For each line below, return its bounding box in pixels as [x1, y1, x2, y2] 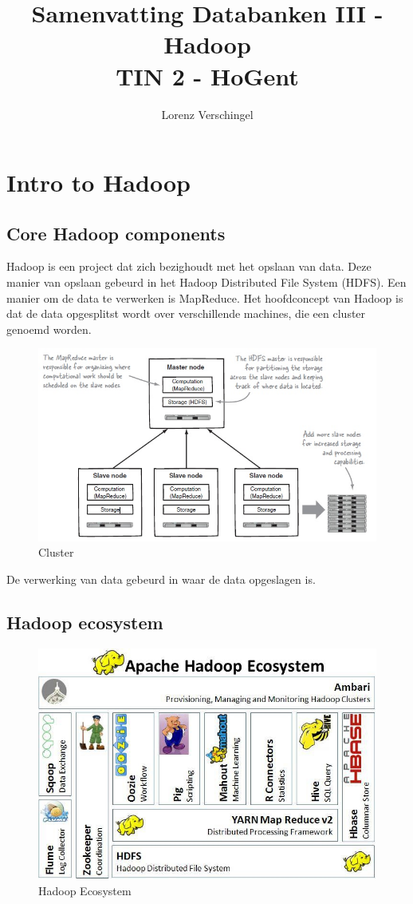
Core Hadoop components [6, 220, 226, 245]
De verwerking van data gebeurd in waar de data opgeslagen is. [6, 570, 316, 587]
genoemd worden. [6, 320, 92, 337]
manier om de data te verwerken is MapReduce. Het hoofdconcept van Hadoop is [6, 289, 403, 306]
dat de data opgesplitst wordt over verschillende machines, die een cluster [6, 305, 366, 322]
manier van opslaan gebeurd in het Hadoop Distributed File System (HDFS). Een [6, 274, 407, 291]
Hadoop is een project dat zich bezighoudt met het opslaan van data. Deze [6, 258, 372, 275]
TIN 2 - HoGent [116, 59, 299, 92]
